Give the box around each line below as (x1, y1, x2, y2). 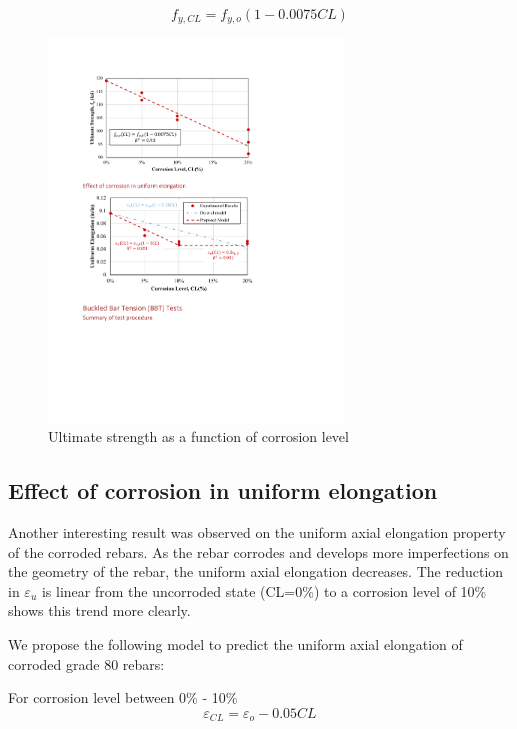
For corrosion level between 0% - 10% (8, 687, 238, 708)
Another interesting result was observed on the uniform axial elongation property (8, 522, 506, 543)
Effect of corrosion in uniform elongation (8, 475, 438, 506)
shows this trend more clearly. (8, 600, 191, 621)
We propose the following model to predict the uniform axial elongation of (8, 634, 463, 655)
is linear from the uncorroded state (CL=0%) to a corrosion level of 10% (41, 580, 487, 601)
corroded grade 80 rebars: (8, 653, 165, 674)
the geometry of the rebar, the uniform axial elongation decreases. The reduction (8, 561, 504, 582)
